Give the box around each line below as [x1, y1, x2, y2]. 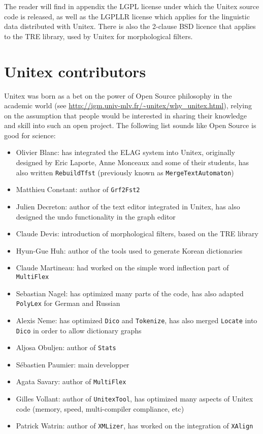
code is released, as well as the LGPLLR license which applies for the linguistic [4, 11, 250, 21]
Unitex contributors [4, 60, 146, 81]
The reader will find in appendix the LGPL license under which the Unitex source [4, 1, 259, 11]
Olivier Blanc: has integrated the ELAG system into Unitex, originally [16, 147, 235, 158]
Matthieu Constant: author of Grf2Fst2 [16, 184, 140, 195]
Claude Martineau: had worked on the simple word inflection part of [16, 262, 229, 273]
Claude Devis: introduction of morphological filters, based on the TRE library [16, 228, 258, 239]
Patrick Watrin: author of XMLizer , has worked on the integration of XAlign [16, 420, 253, 431]
